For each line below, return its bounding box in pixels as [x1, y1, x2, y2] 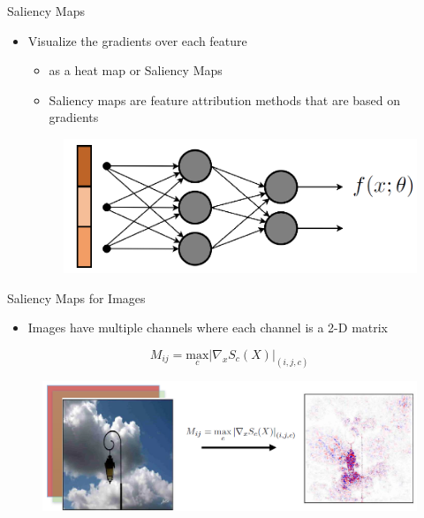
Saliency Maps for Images [7, 288, 146, 307]
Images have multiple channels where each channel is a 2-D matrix [27, 318, 389, 337]
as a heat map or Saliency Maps [49, 61, 223, 80]
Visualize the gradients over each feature [27, 31, 247, 50]
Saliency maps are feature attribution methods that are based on [49, 90, 401, 109]
